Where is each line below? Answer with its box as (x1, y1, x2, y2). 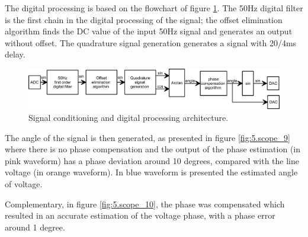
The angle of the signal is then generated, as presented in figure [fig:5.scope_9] (5, 131, 290, 143)
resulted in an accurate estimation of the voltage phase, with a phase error (5, 209, 275, 222)
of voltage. (5, 177, 43, 190)
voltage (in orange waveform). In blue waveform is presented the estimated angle (5, 166, 298, 178)
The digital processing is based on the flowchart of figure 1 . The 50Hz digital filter (5, 2, 303, 14)
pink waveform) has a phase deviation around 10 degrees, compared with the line (5, 154, 299, 166)
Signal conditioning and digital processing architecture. (28, 111, 229, 123)
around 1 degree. (5, 220, 65, 233)
